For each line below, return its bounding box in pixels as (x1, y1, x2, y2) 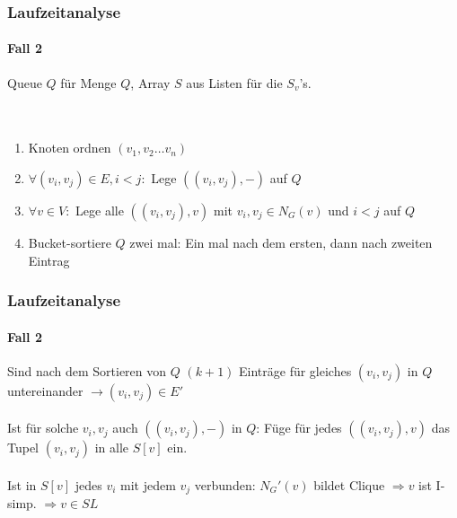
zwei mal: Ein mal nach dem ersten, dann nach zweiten (129, 233, 433, 252)
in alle (94, 438, 128, 457)
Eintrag (28, 250, 70, 269)
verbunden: (194, 476, 256, 495)
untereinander (7, 381, 83, 399)
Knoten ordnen (28, 138, 111, 157)
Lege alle (75, 201, 124, 220)
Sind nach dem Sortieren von (7, 361, 167, 380)
